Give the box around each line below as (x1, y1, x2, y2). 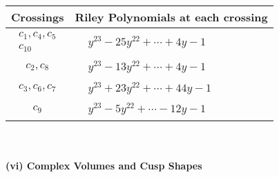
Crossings (11, 9, 64, 25)
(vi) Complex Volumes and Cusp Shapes (6, 158, 202, 172)
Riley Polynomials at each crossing (75, 9, 268, 25)
